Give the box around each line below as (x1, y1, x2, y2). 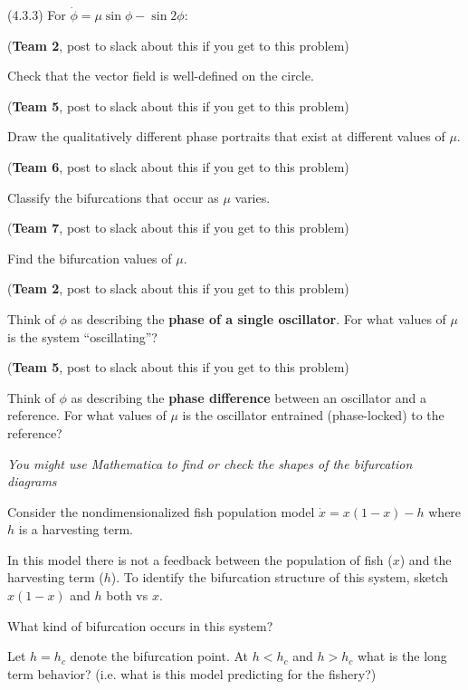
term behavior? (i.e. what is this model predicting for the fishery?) (7, 664, 377, 683)
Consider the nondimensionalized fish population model (7, 502, 315, 521)
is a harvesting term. (18, 520, 133, 539)
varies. (234, 187, 271, 206)
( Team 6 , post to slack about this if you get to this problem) (7, 157, 349, 176)
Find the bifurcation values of (7, 248, 172, 267)
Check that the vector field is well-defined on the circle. (7, 66, 314, 85)
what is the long (357, 647, 447, 666)
